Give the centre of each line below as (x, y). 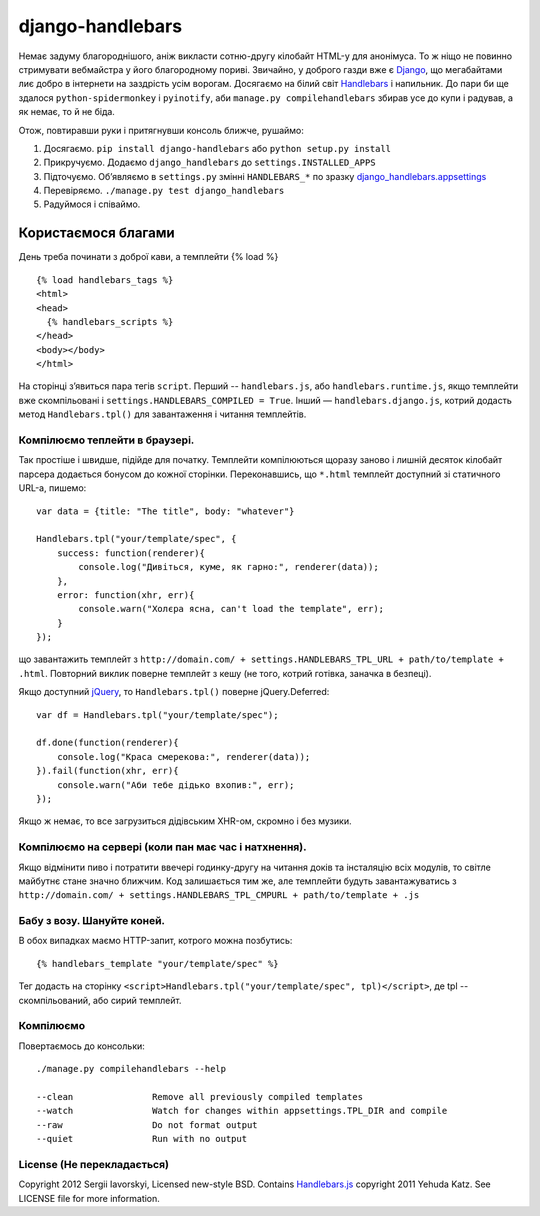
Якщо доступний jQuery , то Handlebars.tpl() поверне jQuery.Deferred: (174, 692)
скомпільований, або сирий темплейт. (100, 1000)
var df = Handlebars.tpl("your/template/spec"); (157, 714)
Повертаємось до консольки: (81, 1046)
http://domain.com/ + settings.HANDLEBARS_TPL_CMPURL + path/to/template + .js (219, 895)
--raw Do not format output (147, 1124)
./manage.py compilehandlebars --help (131, 1069)
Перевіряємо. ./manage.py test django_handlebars (164, 191)
